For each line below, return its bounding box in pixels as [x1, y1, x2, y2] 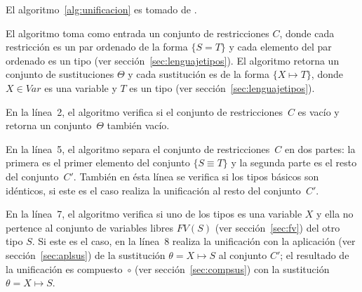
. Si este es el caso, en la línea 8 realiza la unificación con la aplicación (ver [32, 234, 356, 248]
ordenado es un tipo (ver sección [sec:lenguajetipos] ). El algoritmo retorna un [6, 53, 340, 67]
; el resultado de [280, 247, 349, 262]
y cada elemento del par [229, 39, 332, 54]
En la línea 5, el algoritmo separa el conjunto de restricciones [6, 141, 270, 156]
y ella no [316, 206, 354, 221]
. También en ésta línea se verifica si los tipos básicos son [73, 168, 319, 183]
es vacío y [297, 104, 340, 119]
